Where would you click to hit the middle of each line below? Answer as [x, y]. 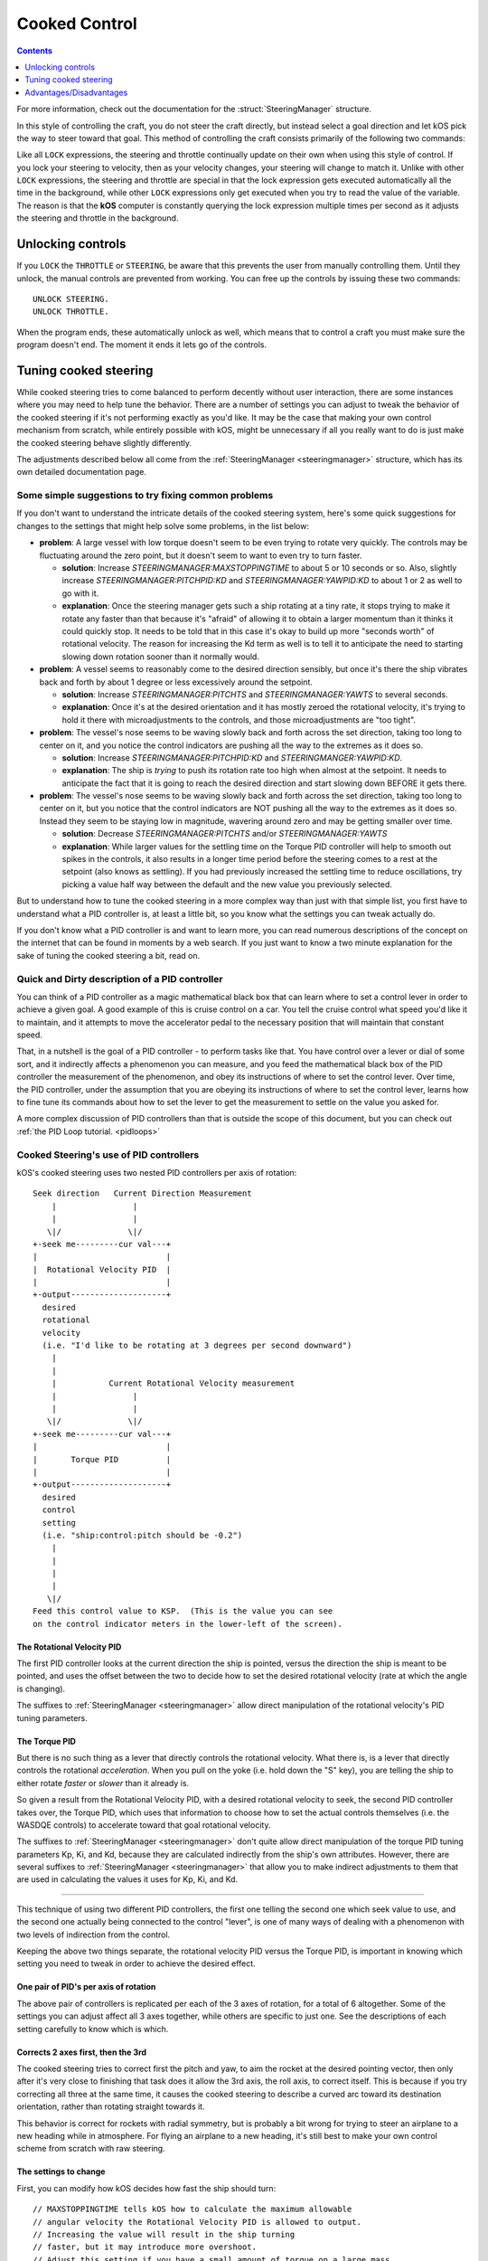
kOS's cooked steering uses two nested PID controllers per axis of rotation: [157, 1172]
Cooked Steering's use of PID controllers [108, 1155]
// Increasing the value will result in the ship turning [164, 2234]
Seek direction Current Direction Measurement [142, 1193]
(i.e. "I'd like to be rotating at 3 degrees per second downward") [197, 1346]
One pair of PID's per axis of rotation [86, 1987]
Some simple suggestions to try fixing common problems [145, 496]
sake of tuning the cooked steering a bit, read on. [108, 955]
